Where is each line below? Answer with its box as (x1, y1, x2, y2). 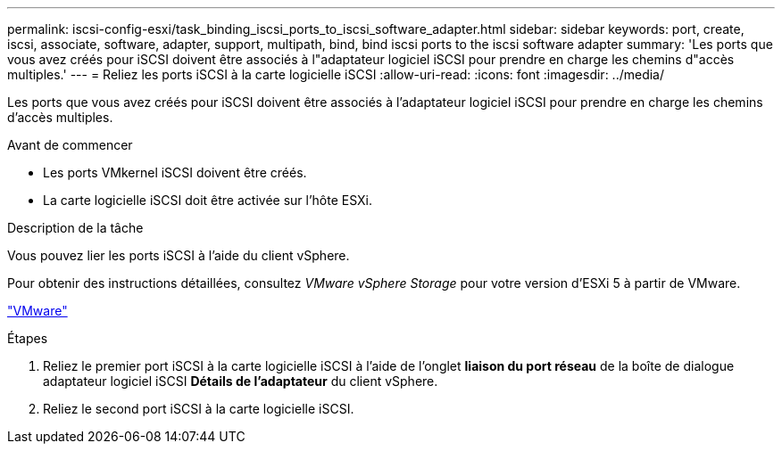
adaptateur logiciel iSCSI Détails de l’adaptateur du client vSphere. (43, 373, 438, 389)
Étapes (7, 331, 48, 346)
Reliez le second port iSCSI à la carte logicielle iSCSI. (43, 401, 354, 416)
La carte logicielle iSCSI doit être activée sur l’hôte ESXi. (43, 193, 373, 208)
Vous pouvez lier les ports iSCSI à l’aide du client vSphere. (7, 248, 350, 263)
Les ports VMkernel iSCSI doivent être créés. (43, 165, 307, 180)
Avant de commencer (7, 137, 133, 152)
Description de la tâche (7, 220, 144, 235)
